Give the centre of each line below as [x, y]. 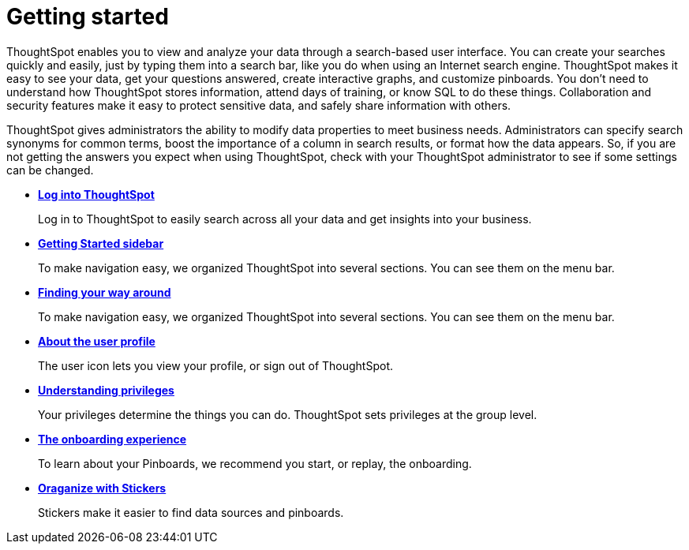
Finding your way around [105, 292]
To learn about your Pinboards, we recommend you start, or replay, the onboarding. [255, 463]
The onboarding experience [112, 439]
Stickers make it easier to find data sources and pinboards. [191, 512]
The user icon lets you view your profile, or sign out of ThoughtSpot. [215, 365]
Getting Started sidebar [101, 243]
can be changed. [50, 170]
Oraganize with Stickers [102, 488]
